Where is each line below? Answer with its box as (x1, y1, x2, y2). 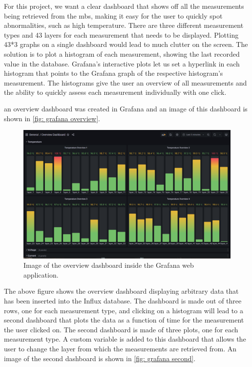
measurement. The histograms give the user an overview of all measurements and (4, 77, 247, 87)
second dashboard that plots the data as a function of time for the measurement (4, 315, 244, 325)
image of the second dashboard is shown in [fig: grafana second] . (4, 353, 196, 363)
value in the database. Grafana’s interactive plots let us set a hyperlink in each (4, 58, 240, 68)
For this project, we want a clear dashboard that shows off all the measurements (4, 1, 244, 11)
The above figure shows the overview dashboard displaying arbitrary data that (4, 286, 239, 296)
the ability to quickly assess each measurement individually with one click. (4, 87, 227, 97)
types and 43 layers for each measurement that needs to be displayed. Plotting (4, 29, 239, 40)
